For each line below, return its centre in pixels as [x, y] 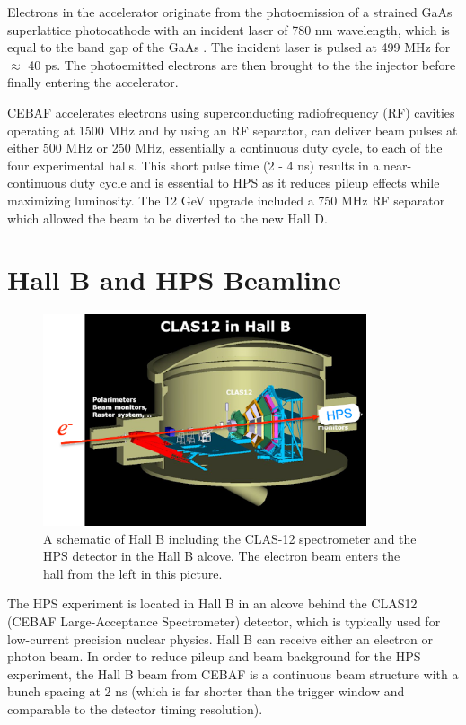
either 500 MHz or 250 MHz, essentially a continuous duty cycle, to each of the [225, 148]
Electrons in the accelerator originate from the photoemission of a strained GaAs [230, 12]
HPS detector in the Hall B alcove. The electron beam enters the [222, 556]
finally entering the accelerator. [93, 82]
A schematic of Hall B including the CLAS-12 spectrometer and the [230, 538]
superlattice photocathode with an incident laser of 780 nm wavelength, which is [229, 29]
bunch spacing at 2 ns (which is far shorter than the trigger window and [206, 691]
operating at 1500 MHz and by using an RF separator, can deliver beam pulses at [233, 130]
